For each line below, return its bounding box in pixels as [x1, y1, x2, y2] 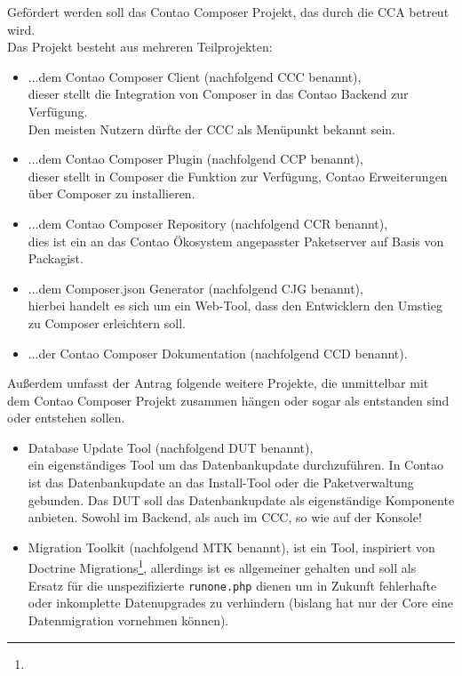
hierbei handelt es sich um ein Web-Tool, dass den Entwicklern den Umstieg [28, 296, 442, 315]
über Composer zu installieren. [28, 184, 195, 203]
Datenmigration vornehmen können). [28, 610, 229, 629]
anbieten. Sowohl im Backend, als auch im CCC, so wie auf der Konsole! [28, 508, 422, 527]
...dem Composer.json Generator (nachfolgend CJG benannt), [28, 278, 363, 297]
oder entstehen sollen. [7, 408, 125, 427]
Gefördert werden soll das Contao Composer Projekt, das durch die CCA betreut [7, 3, 450, 20]
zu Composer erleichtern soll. [28, 313, 186, 332]
